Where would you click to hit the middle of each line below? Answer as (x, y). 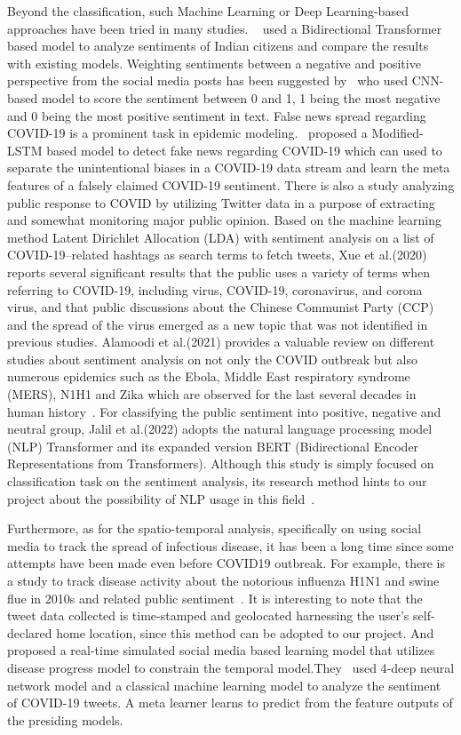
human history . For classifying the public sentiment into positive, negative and (224, 411)
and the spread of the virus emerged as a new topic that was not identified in (218, 324)
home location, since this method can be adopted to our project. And (245, 632)
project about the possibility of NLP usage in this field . (161, 498)
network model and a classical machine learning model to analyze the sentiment (224, 685)
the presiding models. (65, 719)
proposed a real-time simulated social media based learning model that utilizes (221, 650)
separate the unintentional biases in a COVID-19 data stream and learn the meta (229, 168)
